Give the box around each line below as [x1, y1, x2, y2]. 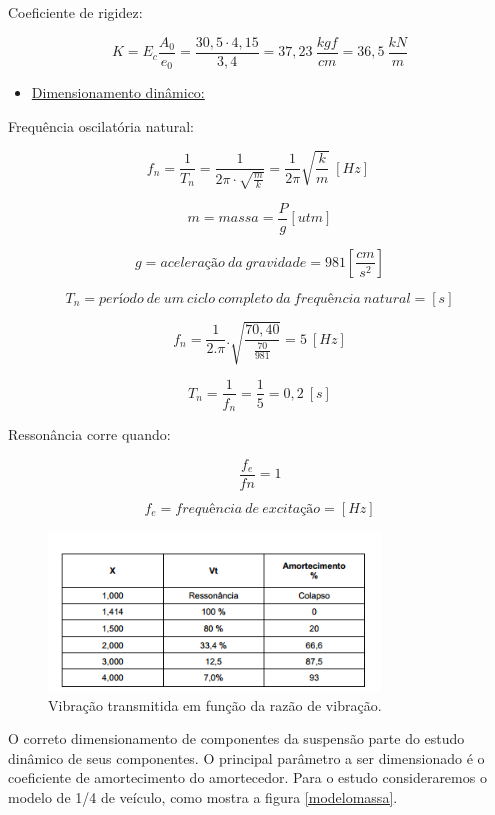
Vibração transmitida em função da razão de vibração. [48, 694, 382, 715]
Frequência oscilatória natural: [8, 115, 194, 136]
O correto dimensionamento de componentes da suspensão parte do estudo [8, 728, 465, 749]
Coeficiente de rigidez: [8, 2, 143, 22]
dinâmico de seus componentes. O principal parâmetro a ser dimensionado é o [8, 747, 485, 768]
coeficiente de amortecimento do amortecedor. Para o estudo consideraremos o [8, 767, 487, 788]
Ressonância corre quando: [8, 424, 171, 445]
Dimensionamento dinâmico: [31, 82, 205, 103]
